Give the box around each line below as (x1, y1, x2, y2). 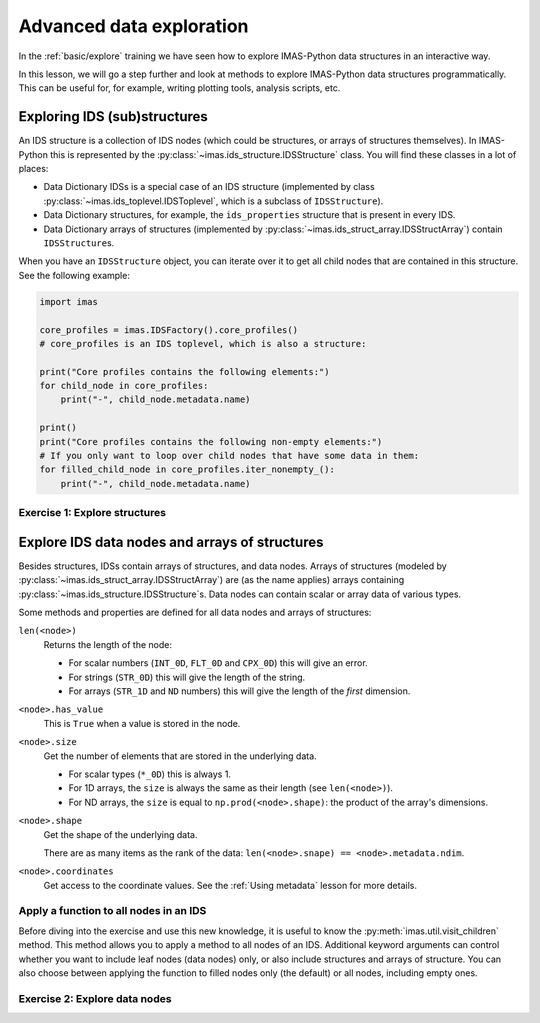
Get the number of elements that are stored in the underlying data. (43, 750, 317, 762)
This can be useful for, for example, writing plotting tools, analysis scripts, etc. (18, 82, 341, 94)
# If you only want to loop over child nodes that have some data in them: (39, 450, 420, 462)
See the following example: (18, 269, 130, 281)
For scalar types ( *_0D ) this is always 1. (68, 768, 232, 780)
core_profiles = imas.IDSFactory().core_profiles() (39, 324, 299, 335)
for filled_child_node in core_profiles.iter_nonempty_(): (39, 464, 335, 475)
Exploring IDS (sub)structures (18, 108, 209, 125)
